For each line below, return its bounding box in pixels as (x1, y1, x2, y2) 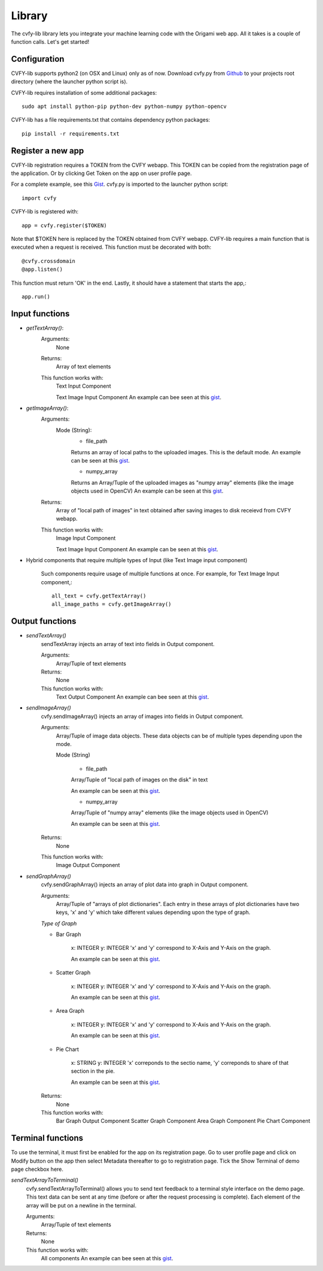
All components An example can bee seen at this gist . (41, 1254, 173, 1261)
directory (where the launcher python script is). (11, 78, 128, 85)
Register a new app (11, 146, 84, 156)
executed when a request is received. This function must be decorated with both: (11, 243, 212, 251)
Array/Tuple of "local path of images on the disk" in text (71, 776, 208, 783)
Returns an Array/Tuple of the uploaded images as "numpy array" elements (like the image (71, 479, 294, 486)
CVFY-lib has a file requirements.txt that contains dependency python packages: (11, 116, 211, 123)
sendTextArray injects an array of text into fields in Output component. (41, 640, 215, 647)
